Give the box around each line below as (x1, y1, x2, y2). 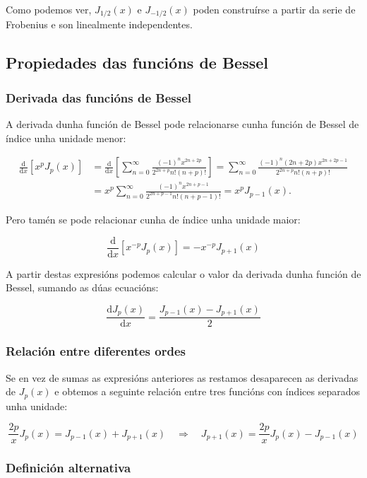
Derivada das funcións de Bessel (6, 88, 192, 106)
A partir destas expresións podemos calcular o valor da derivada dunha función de (6, 266, 361, 281)
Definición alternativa (6, 459, 131, 477)
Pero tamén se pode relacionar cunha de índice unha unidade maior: (6, 212, 301, 227)
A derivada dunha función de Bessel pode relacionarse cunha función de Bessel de (6, 117, 359, 132)
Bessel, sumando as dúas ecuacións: (6, 280, 159, 295)
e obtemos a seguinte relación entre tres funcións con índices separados (54, 384, 361, 399)
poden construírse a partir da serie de (193, 2, 356, 16)
